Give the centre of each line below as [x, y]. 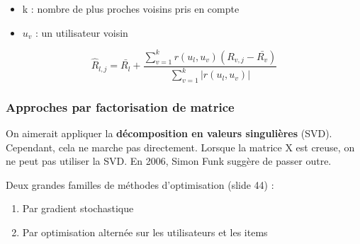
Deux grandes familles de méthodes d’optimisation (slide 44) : [140, 184]
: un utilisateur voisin [82, 32]
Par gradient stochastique [78, 208]
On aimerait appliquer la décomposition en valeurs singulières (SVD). [169, 133]
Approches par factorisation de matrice [120, 106]
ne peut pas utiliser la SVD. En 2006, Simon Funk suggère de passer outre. [169, 161]
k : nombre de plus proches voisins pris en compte [131, 8]
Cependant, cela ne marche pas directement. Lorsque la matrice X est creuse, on [180, 147]
